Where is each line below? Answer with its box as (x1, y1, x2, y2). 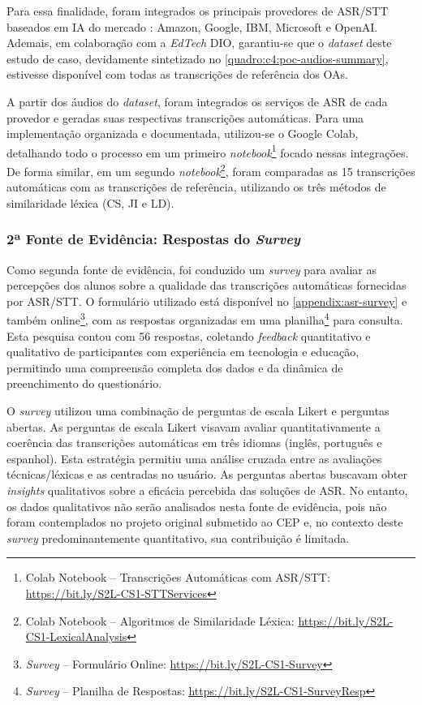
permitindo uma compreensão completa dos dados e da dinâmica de (6, 359, 343, 376)
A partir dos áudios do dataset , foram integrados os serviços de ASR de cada (6, 92, 388, 110)
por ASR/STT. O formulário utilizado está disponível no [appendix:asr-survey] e (6, 292, 407, 309)
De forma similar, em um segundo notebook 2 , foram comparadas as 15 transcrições (6, 161, 416, 179)
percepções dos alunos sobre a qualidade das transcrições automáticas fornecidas (6, 277, 407, 294)
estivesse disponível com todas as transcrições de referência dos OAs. (6, 66, 348, 83)
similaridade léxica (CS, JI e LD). (6, 194, 174, 211)
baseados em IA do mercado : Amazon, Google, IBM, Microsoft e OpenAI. (6, 18, 378, 35)
